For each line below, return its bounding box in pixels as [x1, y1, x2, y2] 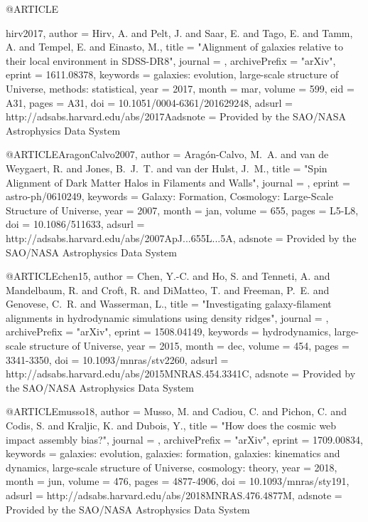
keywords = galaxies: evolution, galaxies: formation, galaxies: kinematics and [6, 446, 340, 461]
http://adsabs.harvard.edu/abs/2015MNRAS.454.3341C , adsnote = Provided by [6, 366, 356, 381]
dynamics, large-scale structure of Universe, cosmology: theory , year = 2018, [6, 459, 337, 474]
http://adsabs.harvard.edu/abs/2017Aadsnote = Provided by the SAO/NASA [6, 109, 347, 124]
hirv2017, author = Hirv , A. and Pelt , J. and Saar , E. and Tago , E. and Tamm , [6, 25, 353, 40]
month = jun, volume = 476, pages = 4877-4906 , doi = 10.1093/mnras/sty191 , [6, 474, 350, 489]
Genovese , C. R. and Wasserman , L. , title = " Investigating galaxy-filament [6, 296, 332, 311]
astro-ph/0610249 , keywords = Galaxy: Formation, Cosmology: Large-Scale [6, 189, 333, 204]
